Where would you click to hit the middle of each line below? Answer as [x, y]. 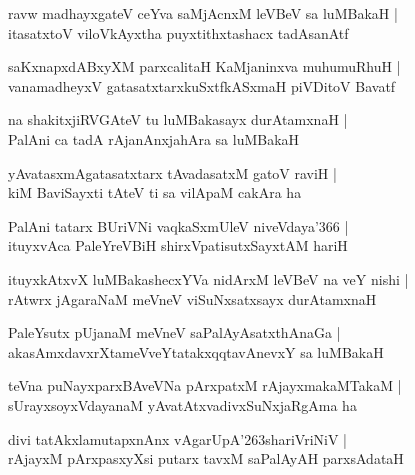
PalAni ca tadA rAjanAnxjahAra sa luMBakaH [154, 138]
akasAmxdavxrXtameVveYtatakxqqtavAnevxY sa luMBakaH [196, 351]
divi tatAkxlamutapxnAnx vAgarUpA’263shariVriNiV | [177, 438]
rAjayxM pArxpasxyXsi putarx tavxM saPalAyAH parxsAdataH [206, 458]
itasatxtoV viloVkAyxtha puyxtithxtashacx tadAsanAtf [178, 32]
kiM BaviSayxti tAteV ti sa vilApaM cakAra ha [155, 192]
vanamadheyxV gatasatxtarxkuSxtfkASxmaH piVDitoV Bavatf [202, 85]
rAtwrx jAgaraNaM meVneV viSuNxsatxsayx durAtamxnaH [192, 298]
